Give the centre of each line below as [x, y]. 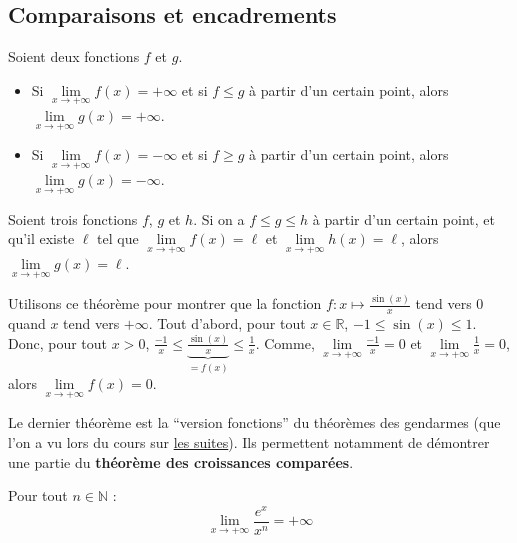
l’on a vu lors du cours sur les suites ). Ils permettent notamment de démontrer [249, 441]
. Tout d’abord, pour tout [227, 322]
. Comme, [285, 342]
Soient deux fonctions [74, 56]
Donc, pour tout [58, 342]
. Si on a [219, 218]
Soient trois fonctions [73, 218]
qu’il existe [41, 238]
